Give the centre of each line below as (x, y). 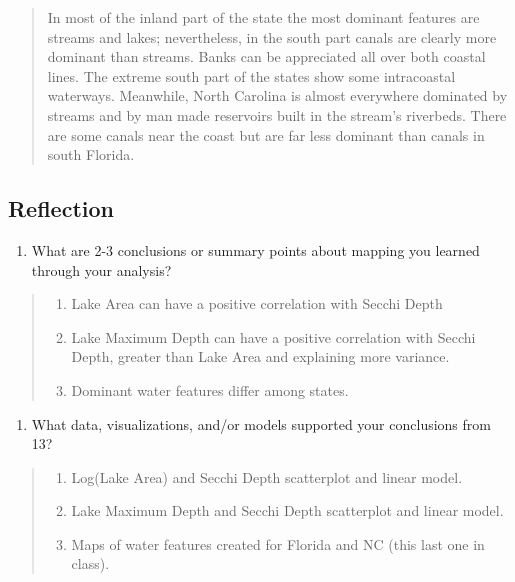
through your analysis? (101, 269)
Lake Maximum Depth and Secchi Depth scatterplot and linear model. (287, 510)
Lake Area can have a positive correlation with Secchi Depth (257, 303)
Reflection (61, 208)
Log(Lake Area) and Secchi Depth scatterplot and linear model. (267, 476)
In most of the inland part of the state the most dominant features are (263, 17)
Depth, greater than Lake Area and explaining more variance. (260, 356)
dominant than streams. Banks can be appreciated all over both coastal (266, 56)
